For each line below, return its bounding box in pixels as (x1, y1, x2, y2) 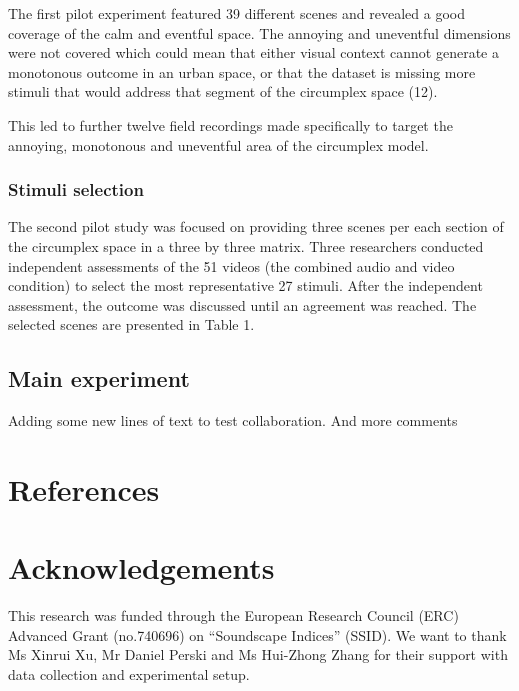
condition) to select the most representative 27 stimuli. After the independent (8, 275, 483, 296)
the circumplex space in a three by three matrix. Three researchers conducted (8, 235, 484, 256)
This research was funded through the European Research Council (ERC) (8, 605, 459, 626)
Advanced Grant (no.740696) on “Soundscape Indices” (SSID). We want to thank (8, 624, 507, 645)
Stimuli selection (8, 177, 144, 202)
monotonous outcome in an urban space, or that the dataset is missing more (8, 61, 476, 82)
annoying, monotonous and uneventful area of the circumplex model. (8, 134, 429, 155)
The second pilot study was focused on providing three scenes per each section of (8, 216, 504, 237)
